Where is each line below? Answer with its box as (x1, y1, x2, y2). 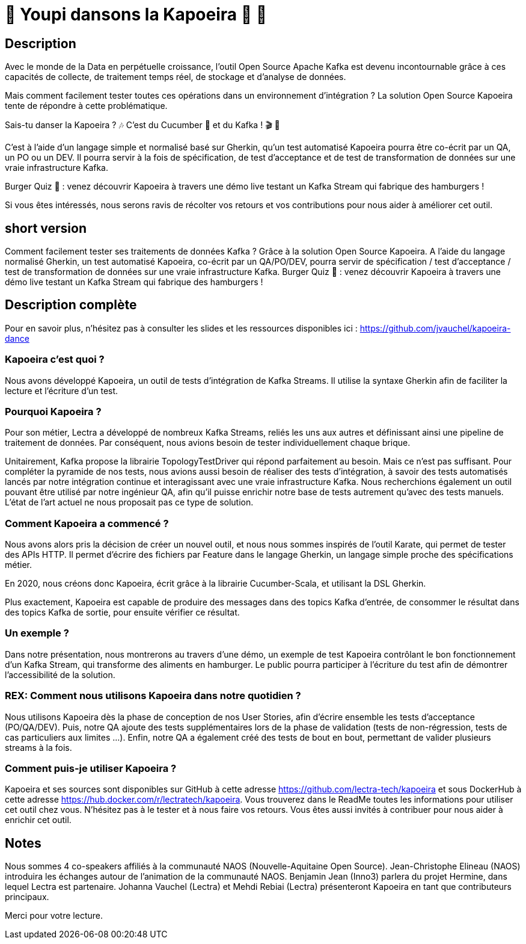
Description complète (5, 297, 137, 313)
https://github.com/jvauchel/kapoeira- (359, 322, 511, 333)
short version (5, 220, 87, 236)
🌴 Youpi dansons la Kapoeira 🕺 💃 (5, 4, 268, 25)
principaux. (5, 892, 49, 902)
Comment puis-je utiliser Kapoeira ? (5, 762, 177, 774)
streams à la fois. (5, 742, 72, 753)
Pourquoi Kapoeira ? (5, 405, 102, 418)
